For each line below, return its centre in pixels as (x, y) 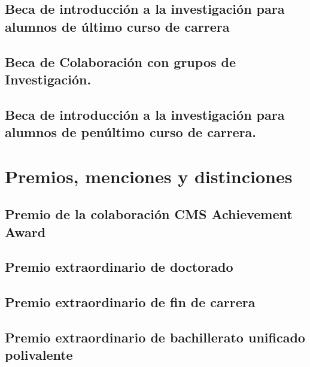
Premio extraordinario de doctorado (119, 267)
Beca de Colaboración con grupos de (121, 61)
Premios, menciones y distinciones (149, 176)
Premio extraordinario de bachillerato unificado (155, 337)
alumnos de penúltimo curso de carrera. (131, 132)
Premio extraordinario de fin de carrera (130, 302)
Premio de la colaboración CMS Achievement (149, 214)
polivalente (39, 355)
